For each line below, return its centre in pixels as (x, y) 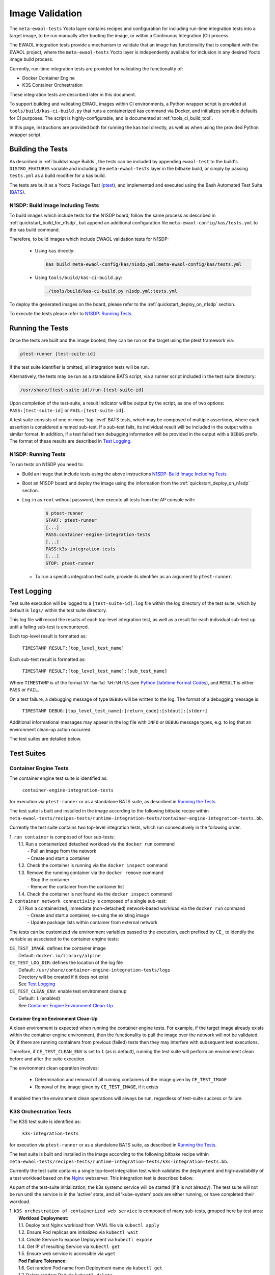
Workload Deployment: (44, 1218)
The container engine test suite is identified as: (59, 778)
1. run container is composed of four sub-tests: (62, 837)
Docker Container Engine (48, 78)
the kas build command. (35, 230)
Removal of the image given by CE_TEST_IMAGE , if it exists (97, 1087)
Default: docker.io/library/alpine (60, 955)
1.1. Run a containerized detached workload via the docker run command (97, 844)
